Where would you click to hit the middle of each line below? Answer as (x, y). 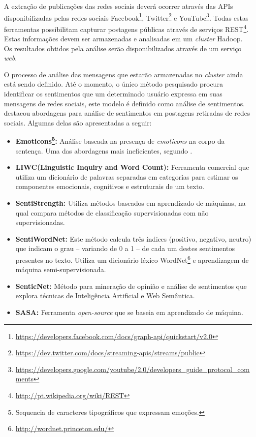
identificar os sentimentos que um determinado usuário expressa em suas (113, 94)
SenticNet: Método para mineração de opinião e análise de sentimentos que (131, 286)
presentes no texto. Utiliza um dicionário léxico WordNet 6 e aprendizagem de (132, 259)
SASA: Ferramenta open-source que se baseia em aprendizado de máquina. (129, 312)
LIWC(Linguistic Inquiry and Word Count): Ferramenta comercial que (132, 167)
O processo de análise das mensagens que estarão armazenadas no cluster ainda (124, 74)
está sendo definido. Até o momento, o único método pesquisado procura (113, 84)
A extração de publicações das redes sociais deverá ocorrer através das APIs (119, 6)
